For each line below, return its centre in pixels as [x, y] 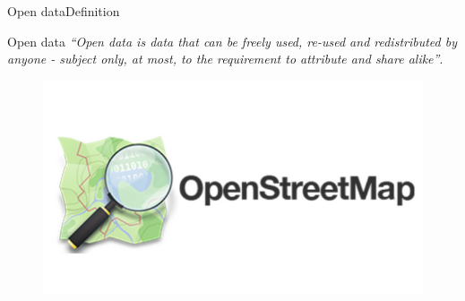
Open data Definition [64, 11]
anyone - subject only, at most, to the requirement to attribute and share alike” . [225, 59]
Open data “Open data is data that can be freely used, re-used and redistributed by [232, 41]
